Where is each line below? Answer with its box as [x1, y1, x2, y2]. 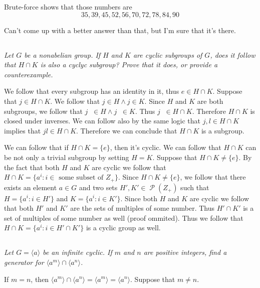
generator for [4, 256, 44, 267]
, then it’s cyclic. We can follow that [110, 142, 221, 153]
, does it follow [210, 49, 255, 60]
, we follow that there [180, 172, 246, 182]
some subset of [59, 174, 104, 182]
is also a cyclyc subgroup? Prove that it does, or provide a [40, 59, 218, 70]
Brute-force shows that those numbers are [4, 2, 132, 12]
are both [197, 95, 223, 106]
